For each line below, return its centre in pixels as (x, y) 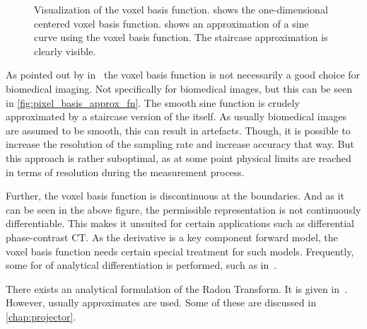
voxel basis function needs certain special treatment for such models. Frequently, (180, 251)
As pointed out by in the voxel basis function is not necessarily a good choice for (183, 75)
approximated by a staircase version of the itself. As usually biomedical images (176, 116)
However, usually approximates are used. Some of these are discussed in (161, 302)
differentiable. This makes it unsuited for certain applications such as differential (180, 223)
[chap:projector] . (41, 316)
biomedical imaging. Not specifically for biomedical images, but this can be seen (179, 88)
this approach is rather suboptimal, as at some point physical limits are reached (179, 157)
